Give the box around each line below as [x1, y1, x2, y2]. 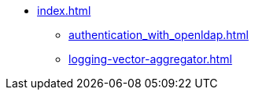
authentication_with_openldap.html [68, 28, 249, 41]
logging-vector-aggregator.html [68, 52, 232, 66]
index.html [37, 4, 91, 17]
